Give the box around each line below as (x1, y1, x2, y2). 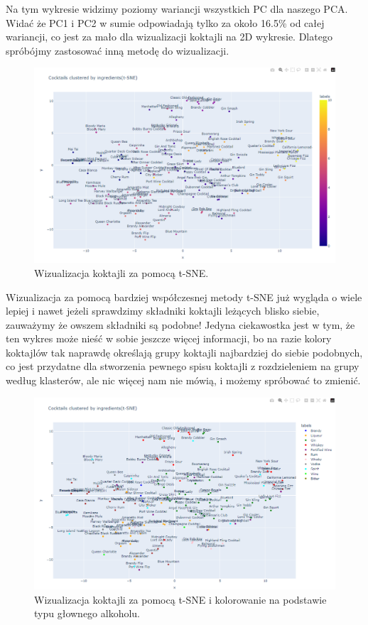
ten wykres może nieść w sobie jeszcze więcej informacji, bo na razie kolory (6, 331, 332, 346)
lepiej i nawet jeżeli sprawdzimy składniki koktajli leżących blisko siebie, (6, 303, 320, 318)
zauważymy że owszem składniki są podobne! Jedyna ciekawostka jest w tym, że (6, 317, 355, 332)
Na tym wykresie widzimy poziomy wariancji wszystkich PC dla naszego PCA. (6, 1, 348, 16)
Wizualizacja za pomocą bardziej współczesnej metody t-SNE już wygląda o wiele (6, 289, 362, 304)
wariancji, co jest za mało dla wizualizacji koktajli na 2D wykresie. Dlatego (6, 29, 332, 44)
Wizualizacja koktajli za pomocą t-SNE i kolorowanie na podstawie (34, 592, 327, 607)
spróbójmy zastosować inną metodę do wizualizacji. (6, 43, 229, 58)
